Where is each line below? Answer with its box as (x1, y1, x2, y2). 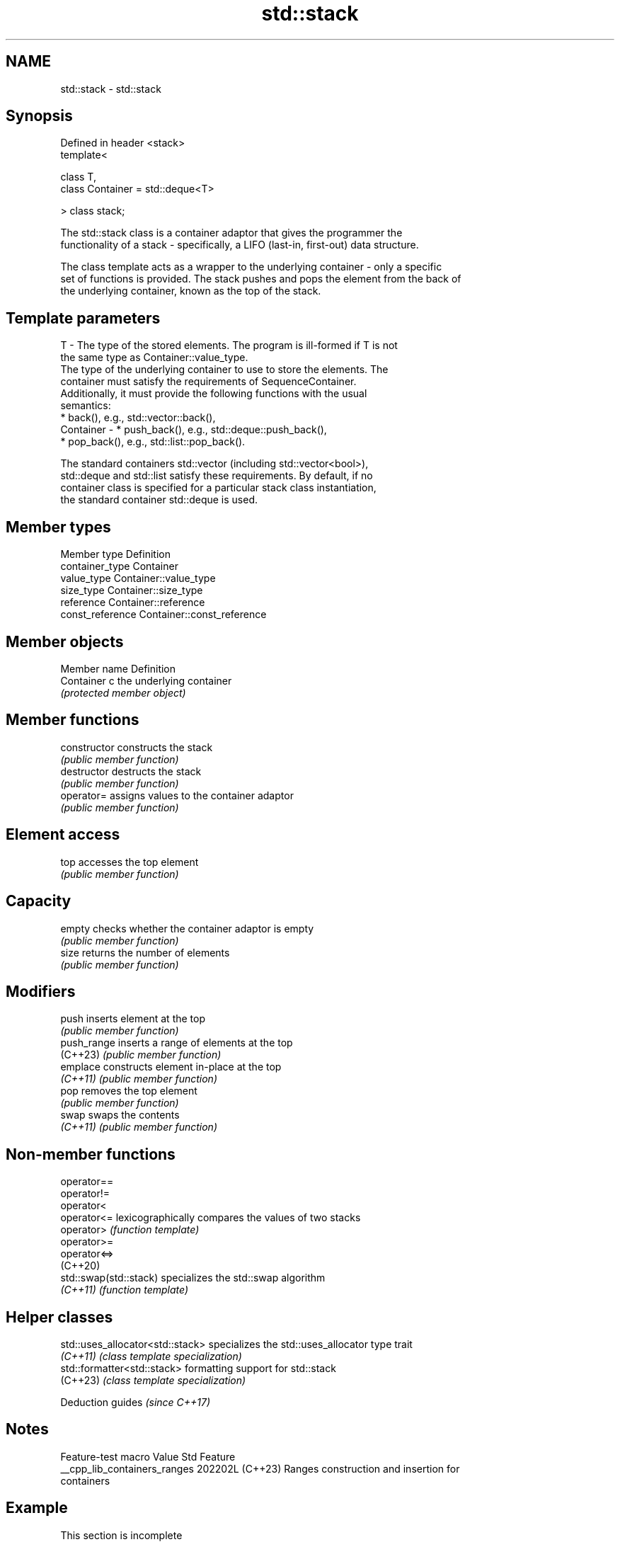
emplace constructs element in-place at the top (60, 1061, 282, 1073)
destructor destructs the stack (60, 765, 202, 777)
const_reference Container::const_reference (60, 608, 267, 621)
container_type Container (60, 560, 178, 573)
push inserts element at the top (60, 1012, 205, 1025)
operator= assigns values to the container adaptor (60, 789, 294, 801)
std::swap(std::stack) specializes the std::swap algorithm (60, 1272, 326, 1284)
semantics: (60, 399, 111, 412)
